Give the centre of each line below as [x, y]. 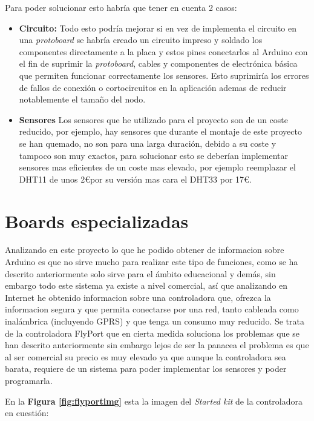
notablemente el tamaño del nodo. [82, 99]
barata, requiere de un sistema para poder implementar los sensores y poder [146, 369]
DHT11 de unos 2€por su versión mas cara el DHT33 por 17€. [135, 179]
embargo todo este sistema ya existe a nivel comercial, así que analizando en [146, 285]
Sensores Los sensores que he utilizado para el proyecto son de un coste [154, 119]
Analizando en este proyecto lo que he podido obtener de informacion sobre [145, 250]
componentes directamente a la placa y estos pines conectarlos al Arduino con [163, 51]
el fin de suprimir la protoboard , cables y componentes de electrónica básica [158, 63]
